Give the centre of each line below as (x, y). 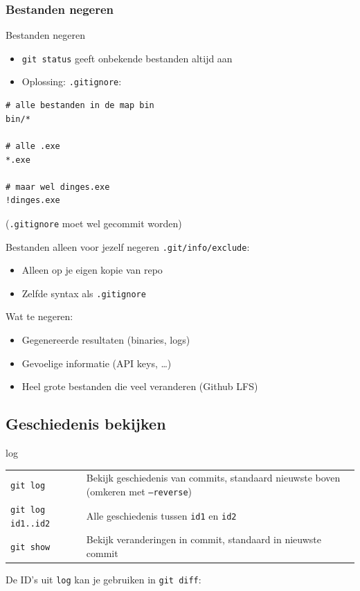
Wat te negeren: (39, 316)
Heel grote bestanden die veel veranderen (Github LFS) (140, 386)
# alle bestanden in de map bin (80, 106)
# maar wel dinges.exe (58, 187)
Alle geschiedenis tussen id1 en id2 (161, 515)
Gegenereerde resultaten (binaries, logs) (106, 340)
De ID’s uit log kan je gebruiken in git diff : (103, 580)
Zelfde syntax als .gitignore (84, 293)
